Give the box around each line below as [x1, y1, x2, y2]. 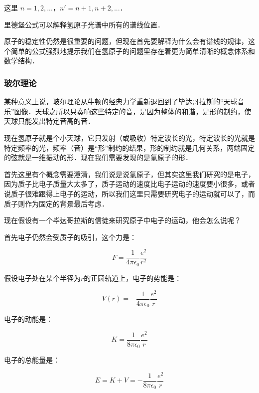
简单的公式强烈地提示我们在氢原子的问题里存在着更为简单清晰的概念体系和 [10, 45, 255, 56]
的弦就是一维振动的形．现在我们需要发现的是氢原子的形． [4, 152, 192, 163]
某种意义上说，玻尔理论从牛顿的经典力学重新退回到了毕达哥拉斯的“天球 [4, 96, 238, 107]
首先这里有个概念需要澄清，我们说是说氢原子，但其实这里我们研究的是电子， [4, 169, 255, 179]
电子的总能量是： [4, 355, 60, 365]
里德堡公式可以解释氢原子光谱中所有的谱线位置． [4, 19, 164, 29]
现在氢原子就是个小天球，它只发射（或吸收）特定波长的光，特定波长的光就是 [4, 132, 255, 143]
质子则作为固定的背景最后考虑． [4, 198, 109, 208]
